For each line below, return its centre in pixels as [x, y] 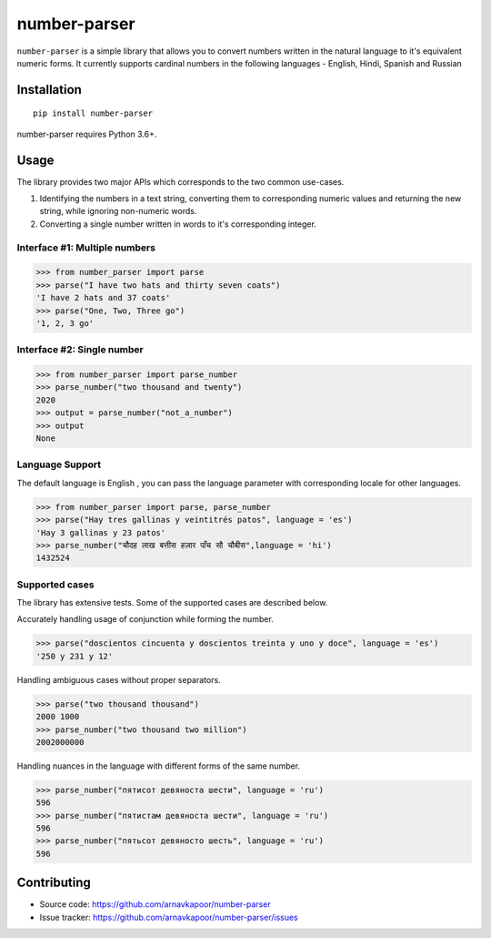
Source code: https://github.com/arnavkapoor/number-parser [155, 904]
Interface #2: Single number [80, 350]
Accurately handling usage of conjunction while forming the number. [145, 619]
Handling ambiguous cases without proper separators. [119, 679]
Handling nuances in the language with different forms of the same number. [158, 766]
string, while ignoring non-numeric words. [118, 211]
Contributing [54, 883]
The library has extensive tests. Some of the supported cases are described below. [172, 603]
